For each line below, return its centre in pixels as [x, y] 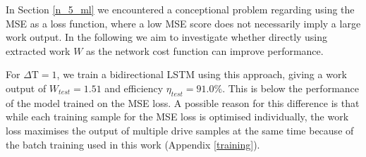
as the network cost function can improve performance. [205, 50]
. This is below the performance [291, 88]
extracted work [38, 50]
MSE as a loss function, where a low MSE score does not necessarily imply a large [183, 23]
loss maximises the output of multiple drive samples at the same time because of [180, 130]
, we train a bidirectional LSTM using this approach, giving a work [202, 74]
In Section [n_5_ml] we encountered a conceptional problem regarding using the [180, 9]
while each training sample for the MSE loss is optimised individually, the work [177, 117]
